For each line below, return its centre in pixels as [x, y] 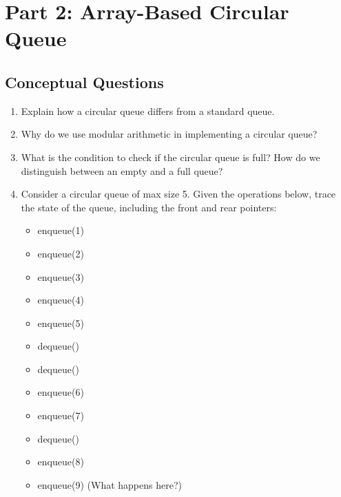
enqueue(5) [61, 322]
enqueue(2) [61, 253]
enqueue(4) [61, 300]
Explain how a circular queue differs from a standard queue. [148, 110]
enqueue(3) [61, 276]
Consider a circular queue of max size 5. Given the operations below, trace [178, 194]
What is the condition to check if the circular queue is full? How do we [170, 157]
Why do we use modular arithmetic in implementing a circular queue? [169, 134]
